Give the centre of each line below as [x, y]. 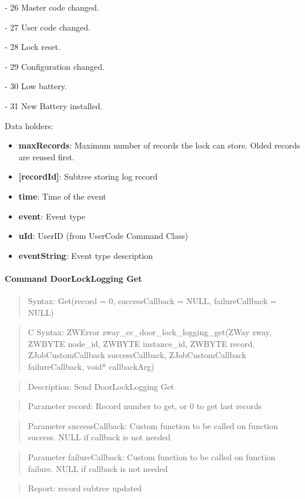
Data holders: [29, 125]
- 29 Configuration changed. [55, 66]
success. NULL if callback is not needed [99, 437]
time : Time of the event [62, 196]
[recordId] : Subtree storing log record [88, 176]
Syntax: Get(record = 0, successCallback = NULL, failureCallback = [152, 301]
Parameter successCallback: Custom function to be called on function [153, 425]
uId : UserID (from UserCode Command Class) [103, 236]
